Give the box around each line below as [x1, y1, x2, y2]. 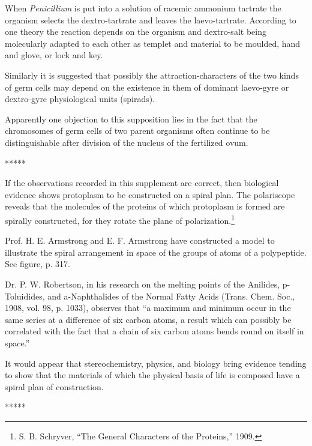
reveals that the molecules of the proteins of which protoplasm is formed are [5, 200, 285, 212]
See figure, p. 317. [5, 258, 70, 270]
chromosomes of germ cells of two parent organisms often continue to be [5, 124, 270, 137]
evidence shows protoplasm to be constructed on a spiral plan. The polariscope [5, 188, 295, 200]
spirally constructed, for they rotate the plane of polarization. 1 [5, 212, 235, 226]
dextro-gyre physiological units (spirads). [5, 92, 155, 105]
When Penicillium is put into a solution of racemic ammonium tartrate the [5, 2, 281, 14]
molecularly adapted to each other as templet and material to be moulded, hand [5, 37, 301, 49]
